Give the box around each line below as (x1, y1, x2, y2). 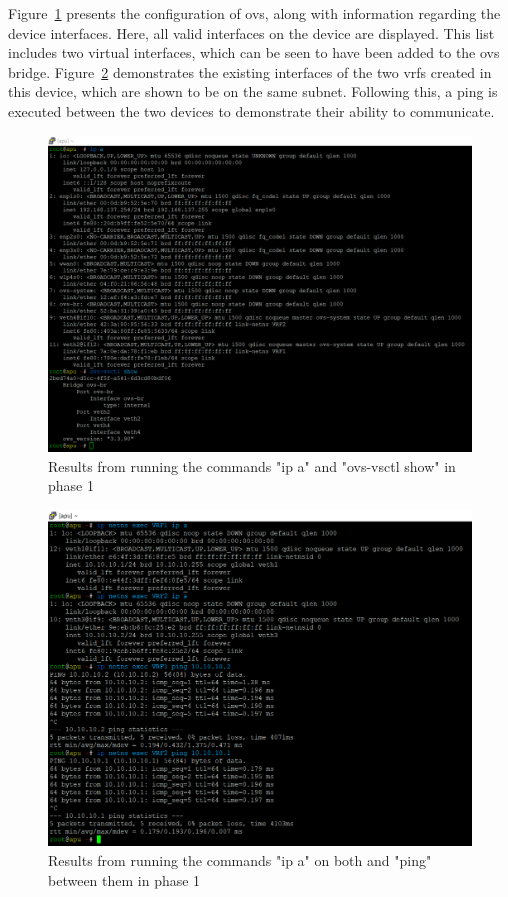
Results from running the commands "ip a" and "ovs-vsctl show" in (48, 455, 456, 476)
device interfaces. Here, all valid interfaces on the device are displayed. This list (8, 22, 495, 43)
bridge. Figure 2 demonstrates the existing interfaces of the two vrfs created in (8, 61, 492, 82)
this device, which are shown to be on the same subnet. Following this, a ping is (8, 81, 498, 102)
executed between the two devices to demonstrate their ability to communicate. (8, 100, 495, 121)
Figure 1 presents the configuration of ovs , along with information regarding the (8, 3, 501, 23)
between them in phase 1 (48, 869, 201, 890)
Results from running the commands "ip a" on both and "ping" (48, 849, 432, 870)
